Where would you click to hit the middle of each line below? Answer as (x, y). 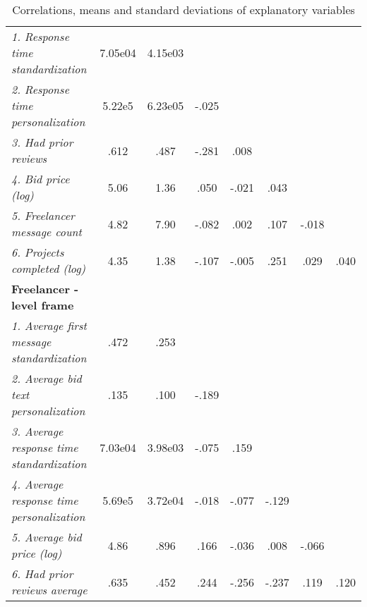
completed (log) (49, 268)
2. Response (41, 89)
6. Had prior (42, 574)
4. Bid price (41, 179)
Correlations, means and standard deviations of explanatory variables (183, 10)
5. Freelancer (43, 215)
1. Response (41, 36)
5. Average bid (47, 537)
